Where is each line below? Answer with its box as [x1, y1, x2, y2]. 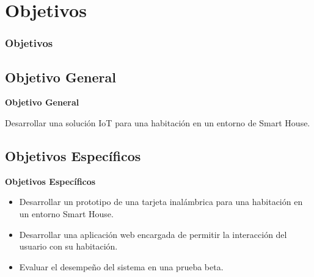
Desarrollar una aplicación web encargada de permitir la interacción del [19, 228, 287, 240]
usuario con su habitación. [19, 240, 118, 253]
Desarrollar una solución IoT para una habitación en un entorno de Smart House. [5, 117, 310, 129]
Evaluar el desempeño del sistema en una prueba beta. [19, 260, 224, 273]
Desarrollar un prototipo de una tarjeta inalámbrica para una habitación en [19, 195, 303, 208]
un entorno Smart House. [19, 207, 114, 220]
